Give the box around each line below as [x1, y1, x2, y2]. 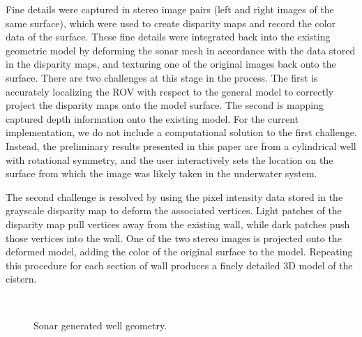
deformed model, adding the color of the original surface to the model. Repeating [6, 244, 353, 259]
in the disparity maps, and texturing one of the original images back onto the [6, 57, 336, 71]
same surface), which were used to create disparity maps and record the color [6, 15, 336, 30]
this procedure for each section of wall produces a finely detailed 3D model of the [6, 257, 353, 272]
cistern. [6, 271, 37, 286]
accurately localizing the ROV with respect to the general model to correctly [6, 84, 334, 98]
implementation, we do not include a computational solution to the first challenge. [6, 125, 357, 140]
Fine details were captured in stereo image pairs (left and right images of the [6, 2, 334, 16]
